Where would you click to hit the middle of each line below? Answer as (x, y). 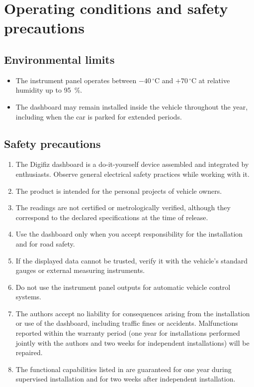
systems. (28, 297)
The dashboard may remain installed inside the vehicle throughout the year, (132, 106)
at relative (214, 80)
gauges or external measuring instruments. (80, 270)
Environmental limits (59, 59)
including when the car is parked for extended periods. (99, 116)
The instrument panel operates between (76, 80)
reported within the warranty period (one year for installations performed (128, 333)
